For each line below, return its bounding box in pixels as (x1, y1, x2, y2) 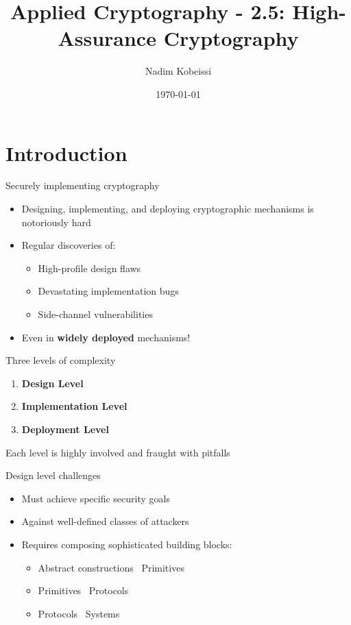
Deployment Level (21, 421, 109, 436)
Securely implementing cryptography (5, 178, 160, 193)
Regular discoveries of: (21, 238, 116, 252)
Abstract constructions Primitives (38, 560, 184, 574)
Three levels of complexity (5, 353, 116, 367)
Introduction (5, 138, 128, 167)
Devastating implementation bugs (38, 284, 179, 298)
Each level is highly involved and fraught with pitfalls (5, 445, 230, 459)
